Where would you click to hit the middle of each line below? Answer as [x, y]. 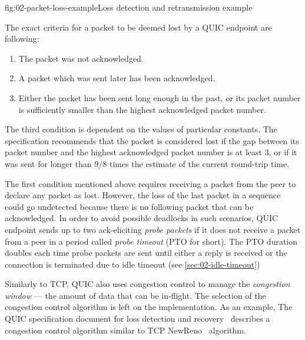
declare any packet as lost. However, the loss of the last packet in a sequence [143, 195]
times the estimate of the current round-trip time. [199, 163]
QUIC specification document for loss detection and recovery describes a [137, 319]
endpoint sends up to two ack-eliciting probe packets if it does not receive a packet [153, 229]
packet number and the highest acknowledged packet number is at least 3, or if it [151, 152]
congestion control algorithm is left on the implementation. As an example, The [149, 307]
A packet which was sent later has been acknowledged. [117, 78]
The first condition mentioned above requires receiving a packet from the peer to [150, 183]
